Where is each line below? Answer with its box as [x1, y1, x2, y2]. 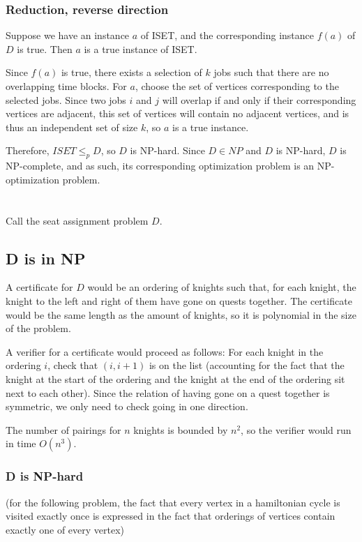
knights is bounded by [133, 422, 228, 437]
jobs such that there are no [213, 65, 329, 80]
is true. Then [17, 41, 73, 56]
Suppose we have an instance [6, 28, 130, 43]
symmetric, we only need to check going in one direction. [6, 399, 248, 414]
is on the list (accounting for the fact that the [149, 358, 345, 372]
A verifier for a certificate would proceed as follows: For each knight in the [6, 344, 324, 359]
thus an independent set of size [6, 119, 138, 134]
